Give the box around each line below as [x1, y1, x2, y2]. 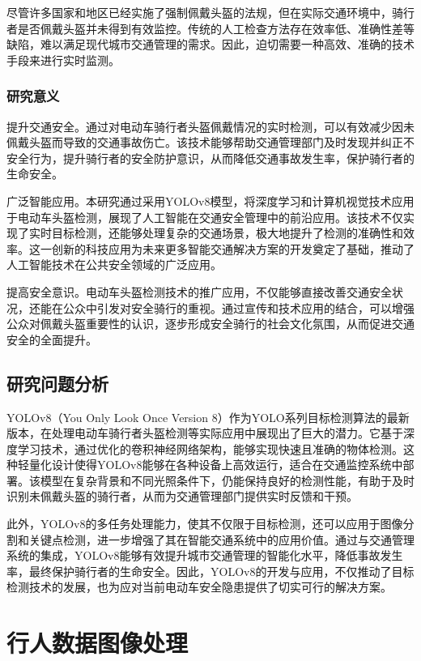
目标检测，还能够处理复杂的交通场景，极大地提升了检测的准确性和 [51, 224, 403, 241]
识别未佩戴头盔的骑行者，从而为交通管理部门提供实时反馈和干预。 [6, 488, 358, 505]
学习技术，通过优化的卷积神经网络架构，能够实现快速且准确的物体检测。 [17, 440, 403, 457]
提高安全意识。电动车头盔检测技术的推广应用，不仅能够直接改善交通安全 [6, 283, 392, 300]
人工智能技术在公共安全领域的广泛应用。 [6, 256, 222, 273]
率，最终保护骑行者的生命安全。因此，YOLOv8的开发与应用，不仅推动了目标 [6, 562, 415, 579]
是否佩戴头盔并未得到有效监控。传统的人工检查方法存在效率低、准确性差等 [17, 19, 415, 36]
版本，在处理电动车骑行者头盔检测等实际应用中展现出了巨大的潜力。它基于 [6, 424, 403, 441]
